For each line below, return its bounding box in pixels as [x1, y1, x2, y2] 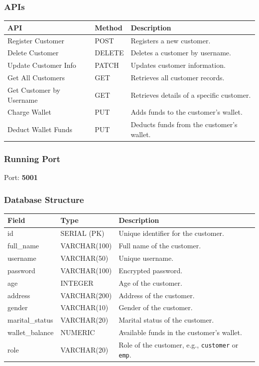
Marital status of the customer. [119, 315, 214, 325]
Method [95, 22, 123, 32]
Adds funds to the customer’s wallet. [130, 107, 243, 117]
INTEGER [60, 277, 94, 288]
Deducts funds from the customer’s [130, 119, 238, 130]
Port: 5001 [4, 172, 38, 183]
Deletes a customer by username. [130, 47, 231, 58]
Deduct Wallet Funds [7, 124, 72, 135]
